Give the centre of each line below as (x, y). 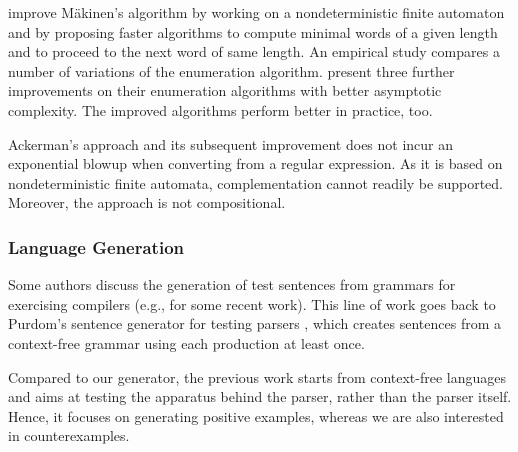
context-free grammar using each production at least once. (186, 342)
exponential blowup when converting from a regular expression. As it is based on (255, 163)
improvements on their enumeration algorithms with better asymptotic (225, 90)
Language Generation (96, 246)
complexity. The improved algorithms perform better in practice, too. (220, 109)
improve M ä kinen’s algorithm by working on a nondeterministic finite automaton (256, 12)
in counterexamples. (69, 435)
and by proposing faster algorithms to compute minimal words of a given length (253, 31)
